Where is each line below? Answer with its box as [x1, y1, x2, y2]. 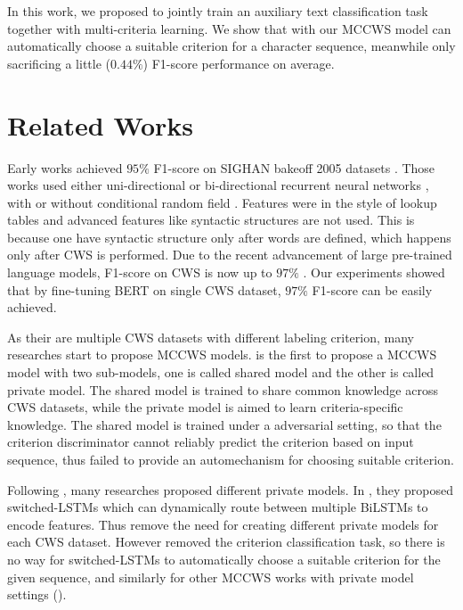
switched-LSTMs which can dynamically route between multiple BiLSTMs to [7, 498, 428, 516]
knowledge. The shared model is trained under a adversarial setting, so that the [7, 415, 442, 433]
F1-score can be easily [312, 280, 433, 299]
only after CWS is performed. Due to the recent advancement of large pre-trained [7, 245, 452, 264]
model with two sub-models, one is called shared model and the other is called [7, 363, 435, 382]
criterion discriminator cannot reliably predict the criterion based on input [7, 433, 414, 451]
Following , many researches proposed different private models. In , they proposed [7, 480, 453, 499]
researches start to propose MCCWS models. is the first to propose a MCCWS [7, 345, 437, 364]
